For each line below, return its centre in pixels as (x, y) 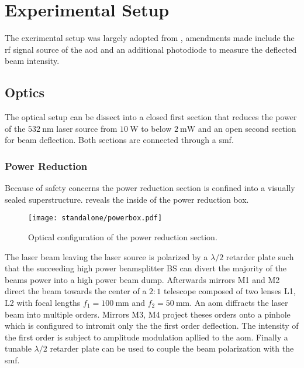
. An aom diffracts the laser (239, 302)
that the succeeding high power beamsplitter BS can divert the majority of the (146, 268)
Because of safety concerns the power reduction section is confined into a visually (150, 188)
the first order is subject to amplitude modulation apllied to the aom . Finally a (146, 337)
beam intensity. (32, 61)
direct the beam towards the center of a (76, 291)
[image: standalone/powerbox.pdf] (95, 218)
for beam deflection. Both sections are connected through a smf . (119, 140)
